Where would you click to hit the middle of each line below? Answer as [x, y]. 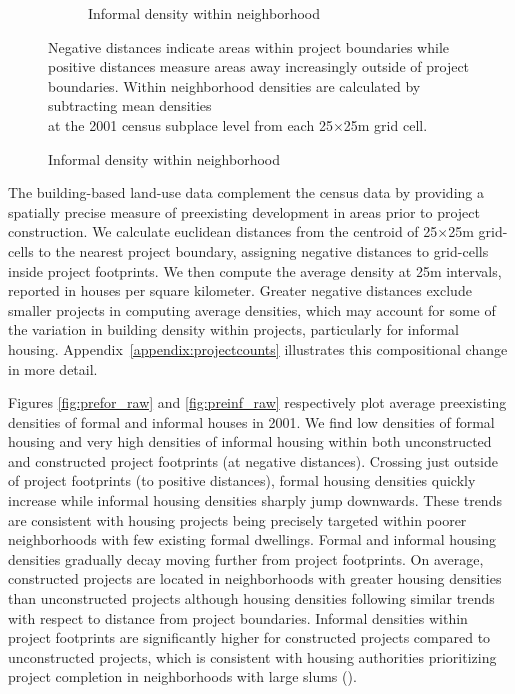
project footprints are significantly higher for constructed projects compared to [249, 637]
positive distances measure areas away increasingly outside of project [259, 66]
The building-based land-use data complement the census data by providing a [246, 192]
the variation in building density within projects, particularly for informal [233, 329]
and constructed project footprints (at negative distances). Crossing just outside [253, 460]
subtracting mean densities [130, 105]
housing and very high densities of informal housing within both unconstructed [250, 441]
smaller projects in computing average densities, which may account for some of [252, 309]
